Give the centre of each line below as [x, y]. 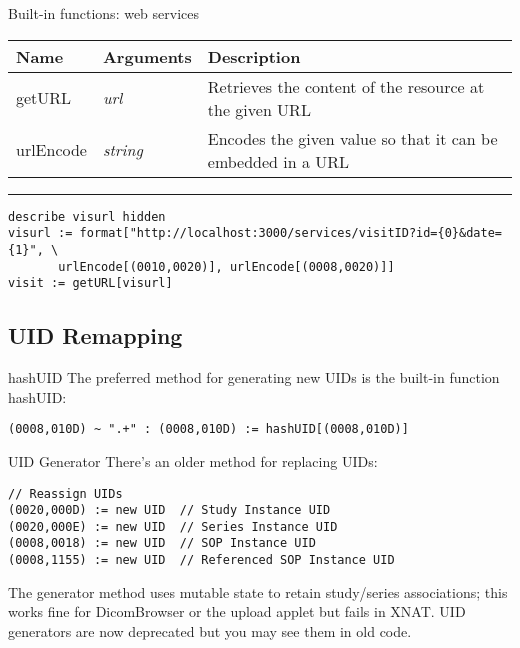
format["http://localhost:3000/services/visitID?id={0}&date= [290, 233]
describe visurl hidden [87, 216]
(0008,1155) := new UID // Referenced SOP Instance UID [201, 560]
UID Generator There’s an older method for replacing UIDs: [193, 460]
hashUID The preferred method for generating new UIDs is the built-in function [254, 377]
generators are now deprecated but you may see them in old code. [210, 630]
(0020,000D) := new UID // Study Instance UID [169, 510]
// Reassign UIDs [65, 493]
